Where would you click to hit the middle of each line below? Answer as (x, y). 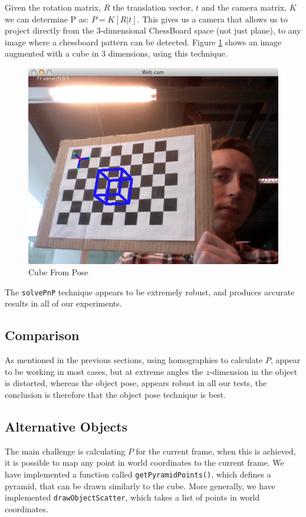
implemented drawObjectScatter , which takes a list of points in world (132, 497)
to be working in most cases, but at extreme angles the (104, 371)
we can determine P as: (47, 19)
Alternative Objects (66, 426)
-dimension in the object (254, 371)
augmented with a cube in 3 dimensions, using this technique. (116, 53)
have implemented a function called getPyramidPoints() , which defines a (138, 474)
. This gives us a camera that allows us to (212, 19)
